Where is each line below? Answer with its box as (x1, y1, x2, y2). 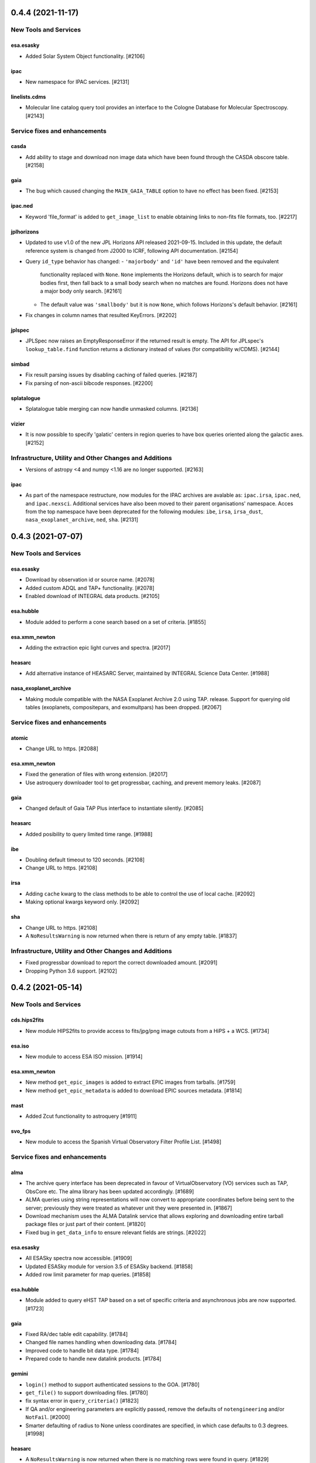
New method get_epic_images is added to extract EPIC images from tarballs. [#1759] (25, 1079, 236, 1086)
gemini (11, 1370, 29, 1378)
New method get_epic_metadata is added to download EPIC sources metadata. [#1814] (25, 1087, 242, 1094)
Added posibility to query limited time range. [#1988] (25, 830, 153, 837)
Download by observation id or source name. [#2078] (25, 576, 155, 583)
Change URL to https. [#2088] (25, 745, 99, 752)
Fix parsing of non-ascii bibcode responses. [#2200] (25, 379, 153, 386)
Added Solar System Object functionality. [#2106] (25, 53, 145, 60)
